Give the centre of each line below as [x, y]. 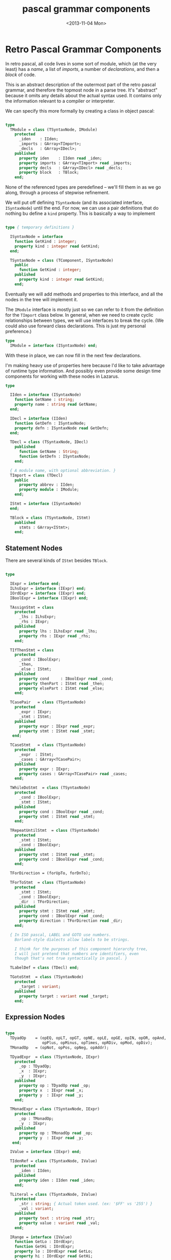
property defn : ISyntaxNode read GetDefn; [62, 428]
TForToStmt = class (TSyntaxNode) [48, 883]
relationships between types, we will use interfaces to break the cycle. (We [85, 320]
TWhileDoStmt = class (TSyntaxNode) [50, 788]
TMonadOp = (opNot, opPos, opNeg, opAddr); [60, 1047]
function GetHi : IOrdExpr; [44, 1247]
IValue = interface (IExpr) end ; [46, 1152]
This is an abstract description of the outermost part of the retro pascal [81, 84]
